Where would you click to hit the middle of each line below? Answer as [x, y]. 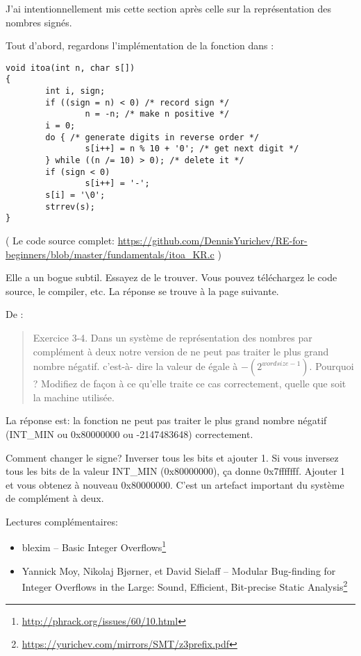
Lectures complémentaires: [62, 521]
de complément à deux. [55, 498]
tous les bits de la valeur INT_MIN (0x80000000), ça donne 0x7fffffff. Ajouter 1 [176, 471]
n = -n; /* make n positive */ [157, 114]
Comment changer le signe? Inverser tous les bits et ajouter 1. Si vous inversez [172, 457]
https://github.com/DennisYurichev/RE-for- [212, 240]
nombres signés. [39, 22]
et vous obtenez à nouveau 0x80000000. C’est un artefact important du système [175, 484]
